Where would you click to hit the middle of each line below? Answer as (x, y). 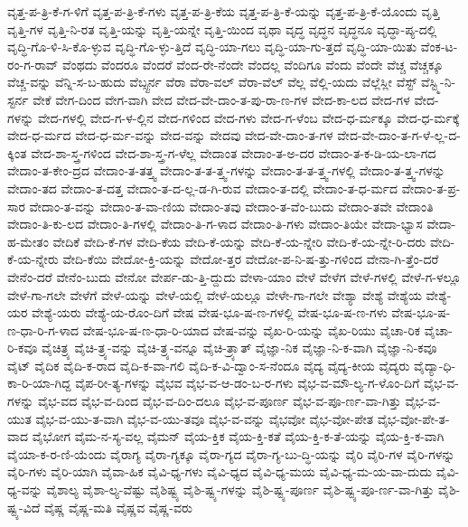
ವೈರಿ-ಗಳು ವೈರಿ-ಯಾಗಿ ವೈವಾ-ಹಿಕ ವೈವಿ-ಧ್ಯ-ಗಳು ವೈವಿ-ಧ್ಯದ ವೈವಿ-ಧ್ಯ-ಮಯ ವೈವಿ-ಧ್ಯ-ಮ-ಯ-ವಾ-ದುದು (220, 471)
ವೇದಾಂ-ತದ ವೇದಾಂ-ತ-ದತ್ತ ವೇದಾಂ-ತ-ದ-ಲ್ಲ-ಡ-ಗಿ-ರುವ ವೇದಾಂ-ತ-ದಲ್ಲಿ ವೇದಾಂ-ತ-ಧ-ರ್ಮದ (203, 188)
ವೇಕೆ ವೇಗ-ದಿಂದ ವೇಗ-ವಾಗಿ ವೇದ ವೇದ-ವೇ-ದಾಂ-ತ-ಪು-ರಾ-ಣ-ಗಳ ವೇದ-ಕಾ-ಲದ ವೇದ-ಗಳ (221, 99)
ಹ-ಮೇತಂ (28, 241)
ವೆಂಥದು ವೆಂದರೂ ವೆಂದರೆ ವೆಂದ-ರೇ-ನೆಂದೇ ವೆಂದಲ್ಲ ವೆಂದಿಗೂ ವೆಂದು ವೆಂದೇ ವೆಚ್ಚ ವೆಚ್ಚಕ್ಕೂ (253, 64)
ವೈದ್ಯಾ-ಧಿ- (435, 365)
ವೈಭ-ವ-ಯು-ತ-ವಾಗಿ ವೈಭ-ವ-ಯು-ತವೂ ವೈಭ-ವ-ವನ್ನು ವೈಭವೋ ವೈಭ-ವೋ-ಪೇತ (205, 418)
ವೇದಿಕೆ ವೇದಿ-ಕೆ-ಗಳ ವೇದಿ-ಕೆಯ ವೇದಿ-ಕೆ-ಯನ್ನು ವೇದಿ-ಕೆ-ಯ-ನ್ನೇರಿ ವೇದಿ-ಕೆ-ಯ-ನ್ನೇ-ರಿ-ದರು (239, 241)
